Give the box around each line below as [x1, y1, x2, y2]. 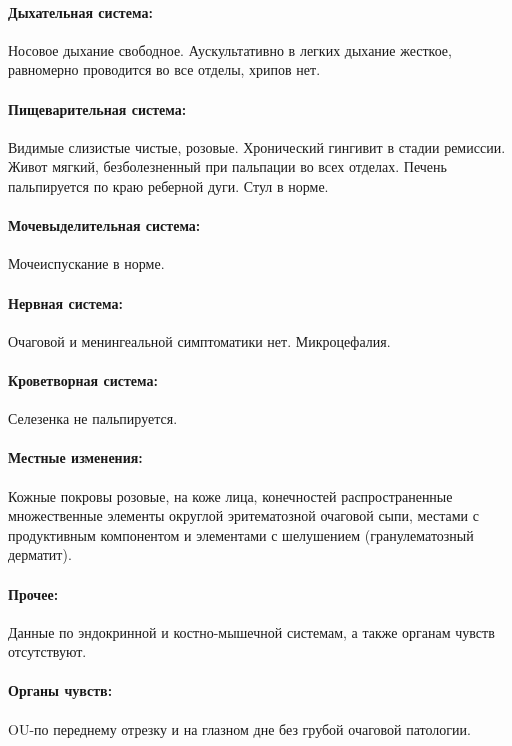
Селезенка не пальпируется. [8, 408, 178, 429]
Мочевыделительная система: [8, 215, 201, 236]
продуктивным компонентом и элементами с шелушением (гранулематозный [8, 524, 474, 545]
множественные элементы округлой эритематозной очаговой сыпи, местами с [8, 505, 479, 526]
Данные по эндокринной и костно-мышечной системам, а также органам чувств [8, 621, 495, 642]
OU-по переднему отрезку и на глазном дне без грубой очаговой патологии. [8, 718, 471, 739]
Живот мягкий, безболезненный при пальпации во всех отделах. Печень [8, 156, 447, 177]
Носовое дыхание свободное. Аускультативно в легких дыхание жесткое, [8, 39, 452, 60]
